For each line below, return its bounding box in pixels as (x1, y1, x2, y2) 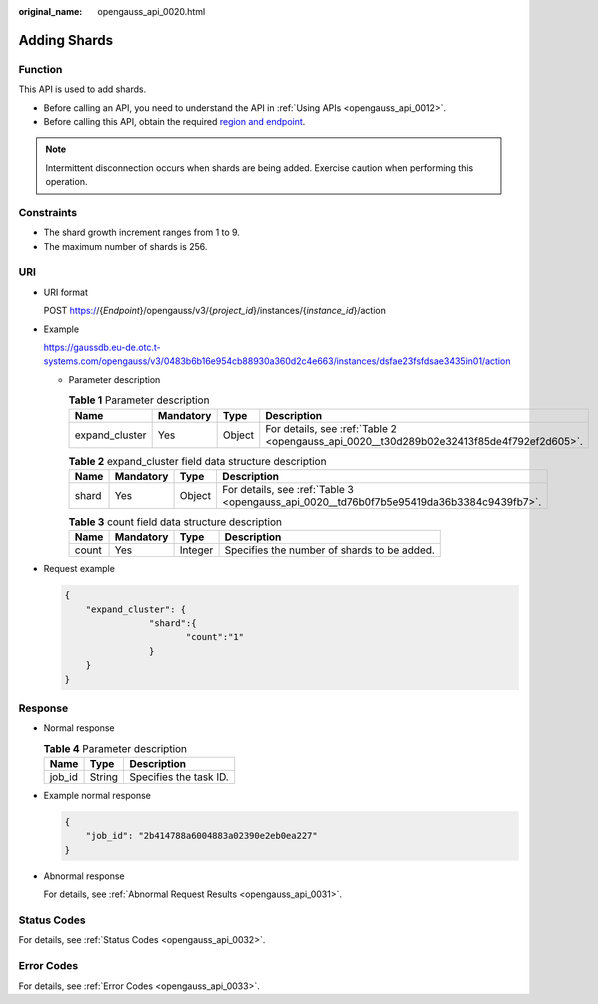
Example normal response (43, 790, 152, 802)
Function (18, 62, 63, 76)
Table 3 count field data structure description (68, 515, 282, 529)
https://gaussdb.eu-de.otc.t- (43, 341, 161, 353)
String (89, 770, 119, 784)
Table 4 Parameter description (43, 741, 188, 755)
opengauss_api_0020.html (97, 6, 206, 17)
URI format (43, 286, 89, 298)
